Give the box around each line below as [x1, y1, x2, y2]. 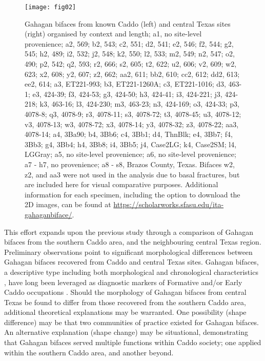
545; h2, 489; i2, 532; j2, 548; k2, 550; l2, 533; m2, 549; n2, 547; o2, [25, 48, 235, 59]
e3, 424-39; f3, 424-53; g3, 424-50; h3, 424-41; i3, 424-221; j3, [32, 88, 222, 99]
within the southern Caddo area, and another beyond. [4, 347, 174, 357]
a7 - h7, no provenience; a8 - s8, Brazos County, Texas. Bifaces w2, [25, 158, 235, 169]
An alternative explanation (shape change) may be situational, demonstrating [4, 327, 248, 337]
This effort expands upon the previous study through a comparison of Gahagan [4, 226, 254, 237]
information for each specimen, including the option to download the [25, 189, 240, 199]
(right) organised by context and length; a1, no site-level [25, 28, 202, 39]
